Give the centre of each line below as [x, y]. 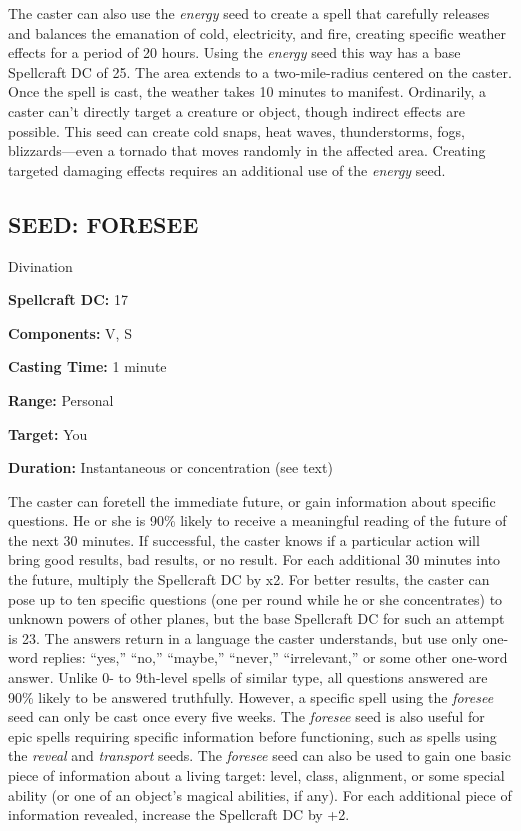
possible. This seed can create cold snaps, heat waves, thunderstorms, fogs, [237, 130]
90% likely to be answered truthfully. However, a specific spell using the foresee [251, 696]
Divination [40, 265]
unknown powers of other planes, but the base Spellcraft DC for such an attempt [256, 618]
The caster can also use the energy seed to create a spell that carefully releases [249, 13]
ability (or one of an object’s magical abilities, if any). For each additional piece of [260, 794]
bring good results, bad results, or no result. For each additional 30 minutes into [254, 559]
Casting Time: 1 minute [87, 366]
